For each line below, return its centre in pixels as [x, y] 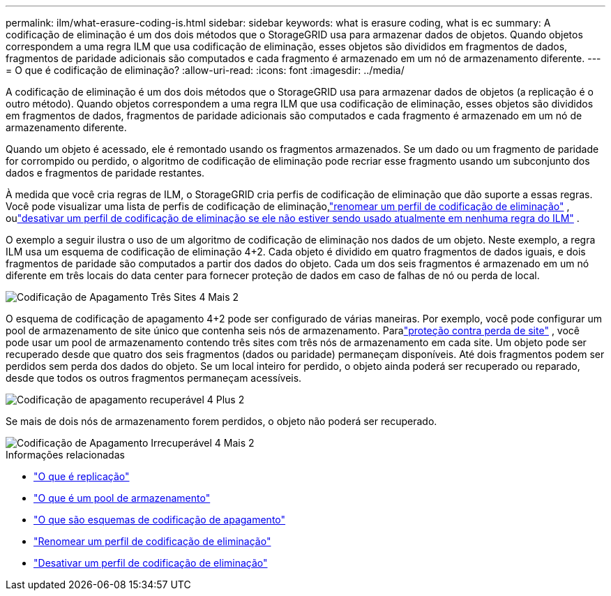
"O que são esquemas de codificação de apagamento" [160, 520]
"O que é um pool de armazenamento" [122, 498]
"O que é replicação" [82, 476]
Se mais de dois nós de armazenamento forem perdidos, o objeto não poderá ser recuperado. [221, 421]
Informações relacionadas [65, 455]
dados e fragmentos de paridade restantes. [105, 173]
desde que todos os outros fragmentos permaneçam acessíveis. [154, 378]
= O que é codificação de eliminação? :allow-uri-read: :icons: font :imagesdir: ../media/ [205, 70]
